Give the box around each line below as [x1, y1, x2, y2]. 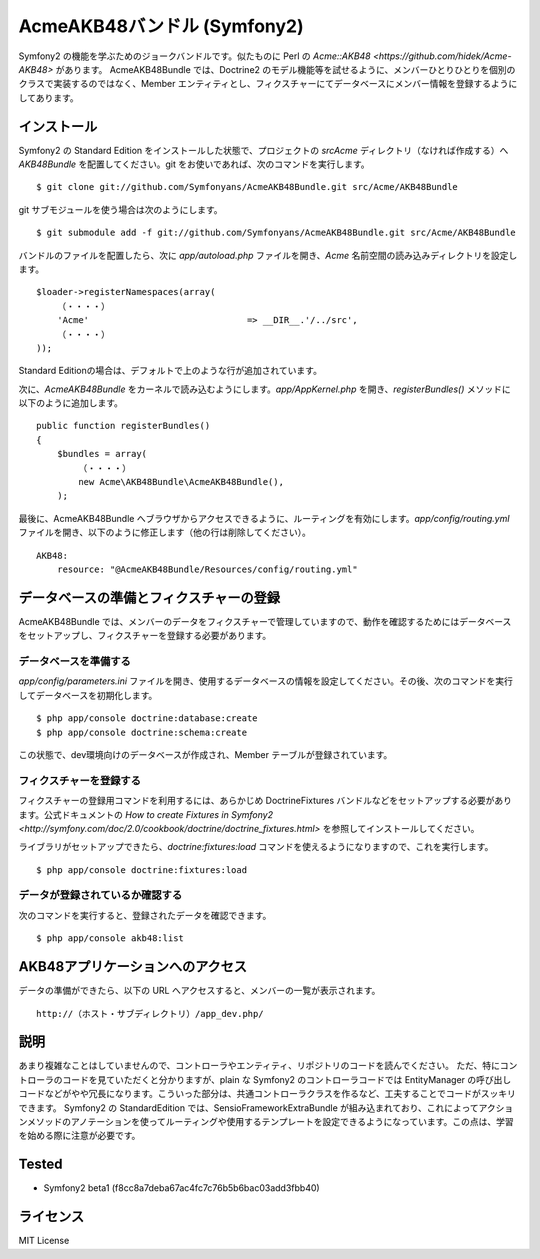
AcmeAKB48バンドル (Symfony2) [18, 15, 304, 37]
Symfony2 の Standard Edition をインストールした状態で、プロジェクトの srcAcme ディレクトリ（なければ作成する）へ [18, 144, 509, 156]
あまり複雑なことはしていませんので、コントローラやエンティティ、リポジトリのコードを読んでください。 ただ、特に [18, 1060, 500, 1072]
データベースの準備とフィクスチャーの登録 [18, 589, 280, 606]
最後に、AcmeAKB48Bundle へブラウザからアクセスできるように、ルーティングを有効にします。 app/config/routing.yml [18, 512, 510, 524]
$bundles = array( [56, 448, 148, 460]
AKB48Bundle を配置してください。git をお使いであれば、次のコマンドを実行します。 [18, 158, 370, 170]
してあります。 [18, 91, 79, 104]
